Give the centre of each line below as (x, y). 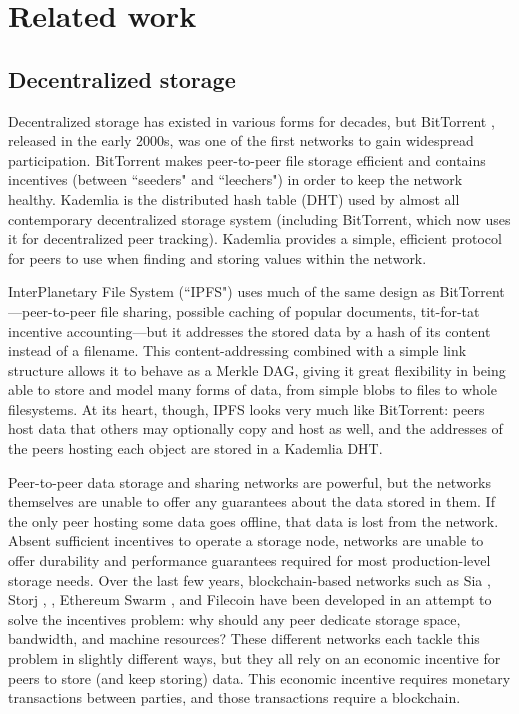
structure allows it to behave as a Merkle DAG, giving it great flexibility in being (257, 369)
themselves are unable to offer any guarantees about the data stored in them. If (251, 501)
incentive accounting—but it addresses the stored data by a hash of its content (249, 330)
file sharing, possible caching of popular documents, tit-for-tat (290, 310)
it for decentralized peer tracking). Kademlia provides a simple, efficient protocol (255, 238)
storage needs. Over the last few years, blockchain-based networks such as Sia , (249, 579)
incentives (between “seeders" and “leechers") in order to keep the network (235, 179)
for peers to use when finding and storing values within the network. (217, 257)
